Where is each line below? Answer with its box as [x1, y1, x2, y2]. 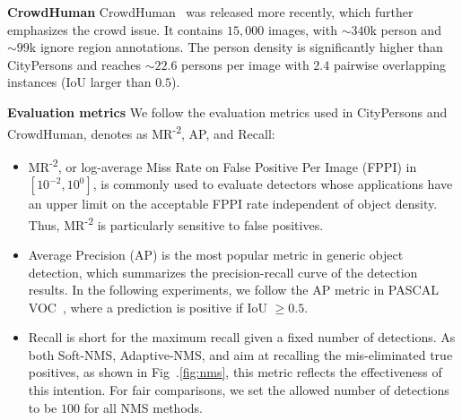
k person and [370, 20, 441, 39]
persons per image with [181, 55, 309, 73]
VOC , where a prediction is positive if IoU [28, 297, 268, 316]
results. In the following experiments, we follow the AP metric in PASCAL [28, 280, 439, 299]
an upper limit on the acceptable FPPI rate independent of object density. [28, 194, 438, 213]
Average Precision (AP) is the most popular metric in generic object [28, 244, 404, 263]
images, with [267, 20, 337, 39]
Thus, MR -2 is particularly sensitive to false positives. [28, 212, 324, 234]
